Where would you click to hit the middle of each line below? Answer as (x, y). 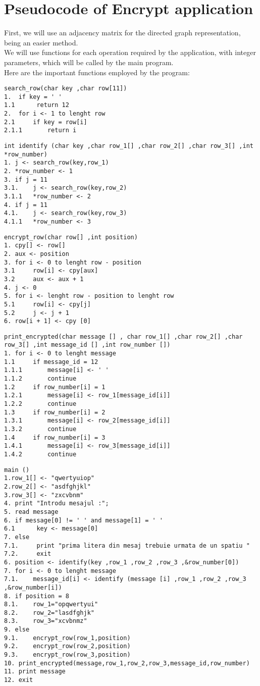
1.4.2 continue (40, 454)
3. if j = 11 (26, 179)
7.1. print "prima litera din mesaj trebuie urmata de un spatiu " (127, 545)
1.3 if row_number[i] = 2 (55, 412)
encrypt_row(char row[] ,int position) (71, 237)
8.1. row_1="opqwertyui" (51, 604)
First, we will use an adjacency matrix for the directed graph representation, (122, 33)
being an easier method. (41, 42)
